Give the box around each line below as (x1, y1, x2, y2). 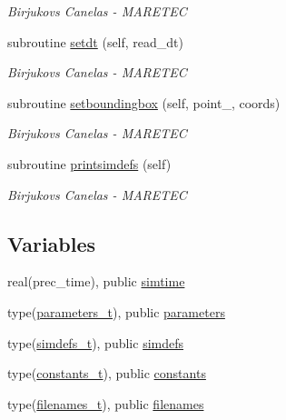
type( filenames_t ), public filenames (7, 394, 204, 413)
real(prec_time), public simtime (7, 272, 185, 291)
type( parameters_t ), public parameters (7, 302, 225, 321)
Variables (7, 229, 96, 257)
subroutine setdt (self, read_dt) (7, 32, 184, 51)
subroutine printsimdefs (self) (7, 154, 172, 173)
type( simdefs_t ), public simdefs (7, 333, 184, 352)
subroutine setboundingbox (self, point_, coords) (7, 93, 281, 112)
